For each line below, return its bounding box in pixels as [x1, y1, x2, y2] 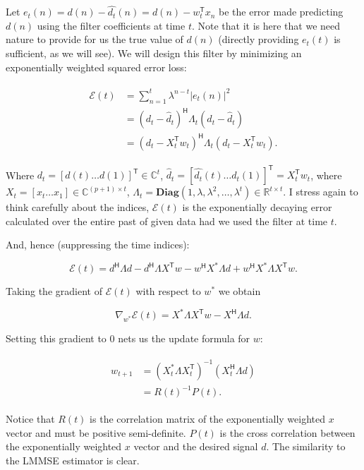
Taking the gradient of [6, 284, 102, 299]
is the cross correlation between [219, 425, 356, 440]
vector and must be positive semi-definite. [6, 425, 186, 440]
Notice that [6, 411, 55, 426]
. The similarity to [266, 439, 346, 454]
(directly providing [218, 32, 299, 47]
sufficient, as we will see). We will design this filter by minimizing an [6, 46, 302, 60]
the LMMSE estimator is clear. [6, 452, 140, 467]
